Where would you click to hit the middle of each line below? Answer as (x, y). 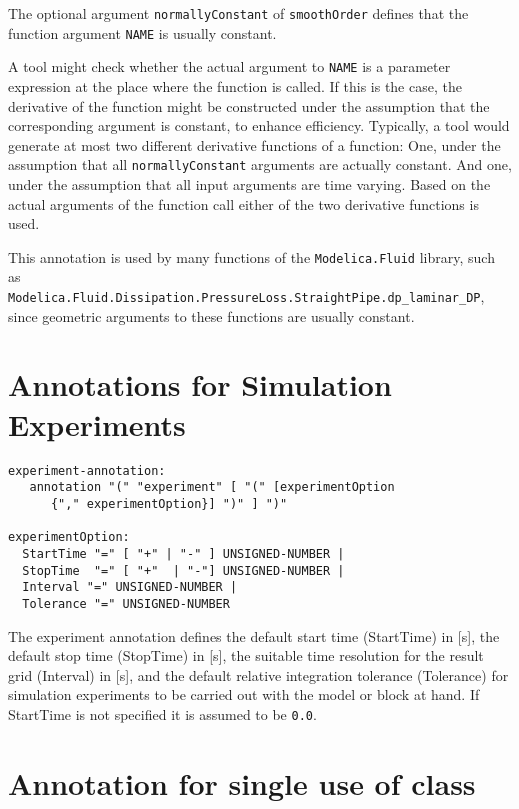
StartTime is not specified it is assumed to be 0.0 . (162, 713)
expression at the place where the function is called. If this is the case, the (235, 85)
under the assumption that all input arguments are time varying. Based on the (249, 184)
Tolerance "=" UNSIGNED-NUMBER (126, 603)
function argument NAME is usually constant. (142, 32)
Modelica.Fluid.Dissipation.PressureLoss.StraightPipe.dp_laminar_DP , (246, 296)
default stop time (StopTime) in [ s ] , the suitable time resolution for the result (246, 655)
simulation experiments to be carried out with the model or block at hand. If (244, 694)
